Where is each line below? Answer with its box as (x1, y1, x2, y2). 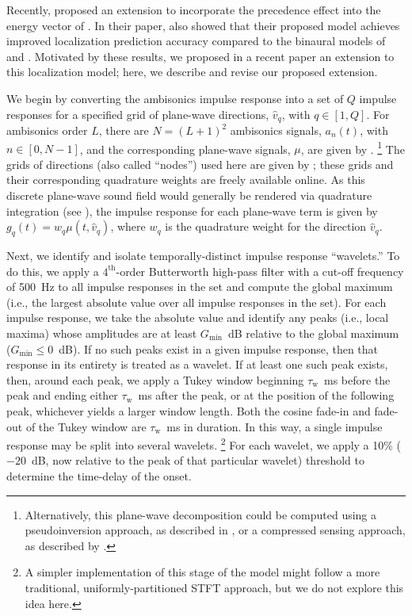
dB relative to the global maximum (227, 325, 399, 341)
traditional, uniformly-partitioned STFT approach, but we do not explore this (25, 579, 404, 595)
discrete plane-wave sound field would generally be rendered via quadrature (6, 187, 372, 204)
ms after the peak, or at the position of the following (138, 387, 395, 404)
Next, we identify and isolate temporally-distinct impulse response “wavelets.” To (6, 247, 400, 264)
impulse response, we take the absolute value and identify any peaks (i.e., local (6, 309, 389, 326)
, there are (98, 122, 149, 139)
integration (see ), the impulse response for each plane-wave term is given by (6, 202, 378, 219)
